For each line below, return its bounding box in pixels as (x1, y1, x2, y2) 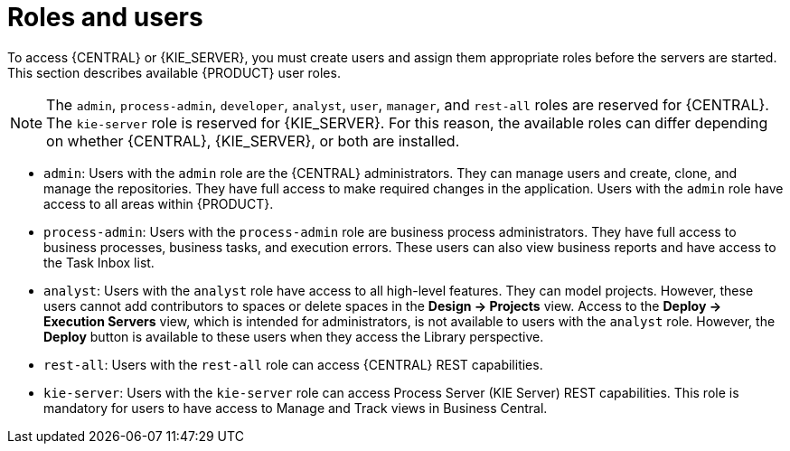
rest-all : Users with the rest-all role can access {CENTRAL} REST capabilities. (43, 356, 543, 372)
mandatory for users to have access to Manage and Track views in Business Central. (43, 399, 548, 416)
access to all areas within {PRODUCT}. (43, 195, 274, 211)
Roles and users (7, 2, 203, 33)
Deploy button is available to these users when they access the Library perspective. (43, 328, 544, 344)
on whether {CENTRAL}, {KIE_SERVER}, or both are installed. (46, 131, 460, 150)
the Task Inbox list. (43, 254, 155, 270)
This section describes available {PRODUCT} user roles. (7, 64, 341, 80)
